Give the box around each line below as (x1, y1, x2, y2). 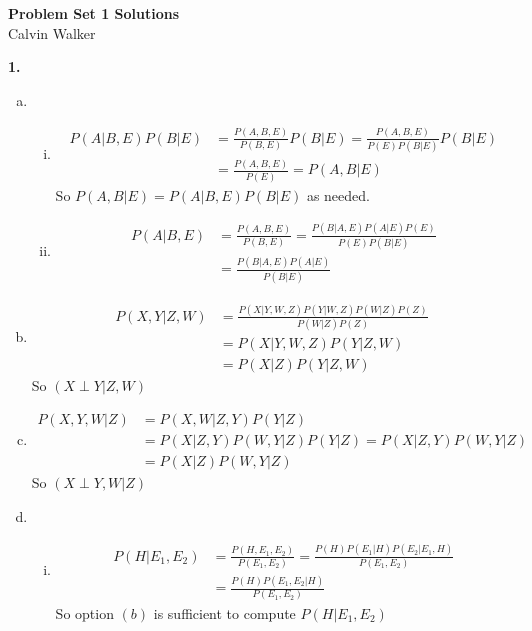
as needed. (306, 184, 370, 205)
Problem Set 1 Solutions (8, 3, 180, 23)
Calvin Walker (8, 22, 96, 43)
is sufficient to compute (153, 602, 296, 623)
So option (55, 602, 114, 623)
